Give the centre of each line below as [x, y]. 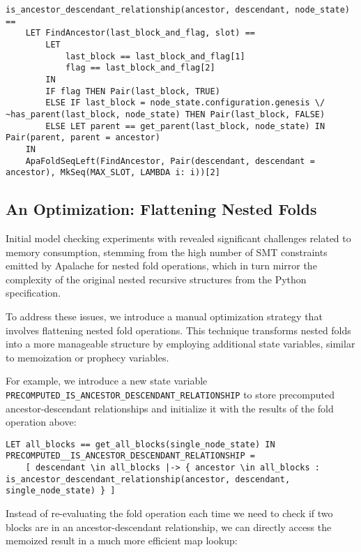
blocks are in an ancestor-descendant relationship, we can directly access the [169, 527]
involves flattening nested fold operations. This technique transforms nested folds [178, 330]
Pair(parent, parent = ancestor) [83, 138]
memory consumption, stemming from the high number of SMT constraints [167, 252]
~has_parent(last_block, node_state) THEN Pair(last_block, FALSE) [166, 114]
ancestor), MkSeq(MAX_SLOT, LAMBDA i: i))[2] [113, 173]
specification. [33, 293]
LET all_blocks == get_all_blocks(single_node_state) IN [140, 444]
